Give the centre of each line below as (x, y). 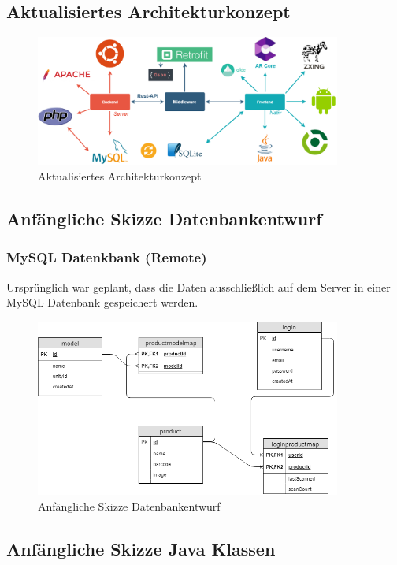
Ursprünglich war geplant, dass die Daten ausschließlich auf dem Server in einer (198, 286)
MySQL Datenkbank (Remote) (107, 257)
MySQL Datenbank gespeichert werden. (102, 302)
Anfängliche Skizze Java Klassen (141, 548)
